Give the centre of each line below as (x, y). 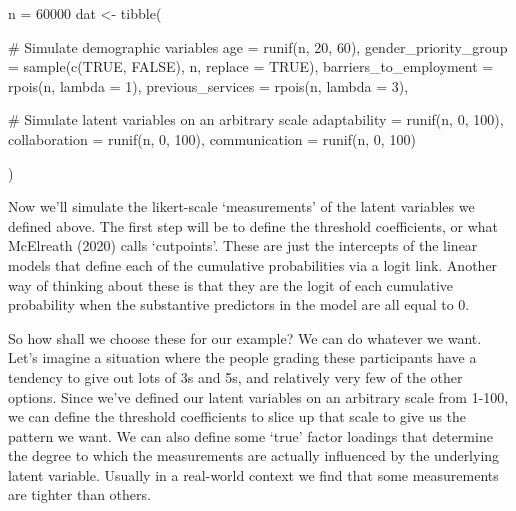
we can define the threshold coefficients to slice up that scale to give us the (237, 416)
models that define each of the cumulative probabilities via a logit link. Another (253, 264)
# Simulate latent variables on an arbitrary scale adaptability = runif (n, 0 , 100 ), (256, 119)
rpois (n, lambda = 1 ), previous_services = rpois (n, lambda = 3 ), (208, 85)
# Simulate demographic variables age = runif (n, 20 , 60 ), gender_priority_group (258, 46)
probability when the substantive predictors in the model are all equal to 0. (239, 304)
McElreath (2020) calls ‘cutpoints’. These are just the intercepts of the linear (243, 245)
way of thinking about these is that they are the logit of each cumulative (231, 284)
